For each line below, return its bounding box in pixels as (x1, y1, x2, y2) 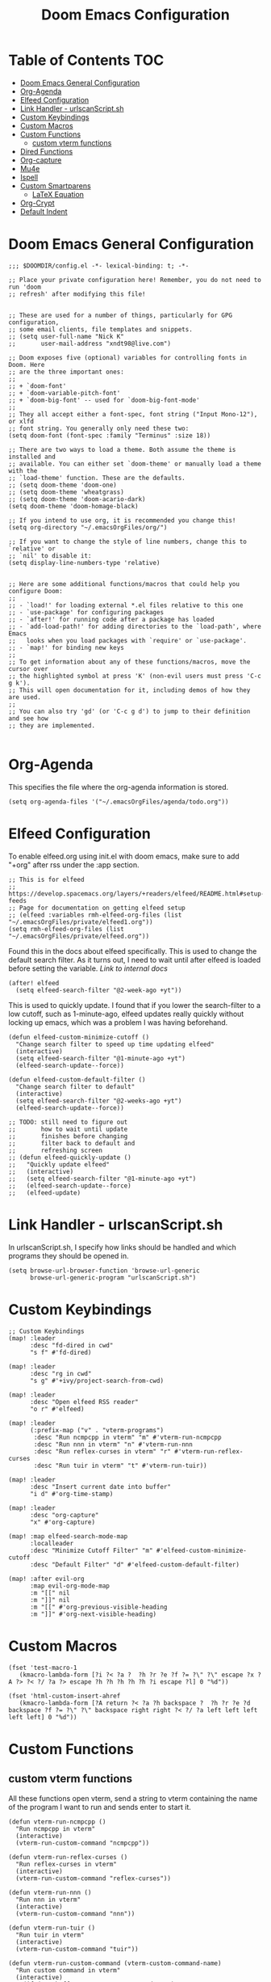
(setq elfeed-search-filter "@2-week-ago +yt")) (15, 986, 182, 994)
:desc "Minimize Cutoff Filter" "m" (29, 1546, 153, 1554)
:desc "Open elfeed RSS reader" (29, 1398, 139, 1406)
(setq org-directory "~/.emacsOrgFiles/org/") (8, 523, 168, 531)
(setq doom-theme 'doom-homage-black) (8, 502, 139, 510)
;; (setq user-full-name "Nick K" (8, 332, 125, 340)
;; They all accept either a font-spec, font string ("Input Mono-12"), (8, 410, 258, 418)
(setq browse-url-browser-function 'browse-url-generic (8, 1267, 200, 1275)
